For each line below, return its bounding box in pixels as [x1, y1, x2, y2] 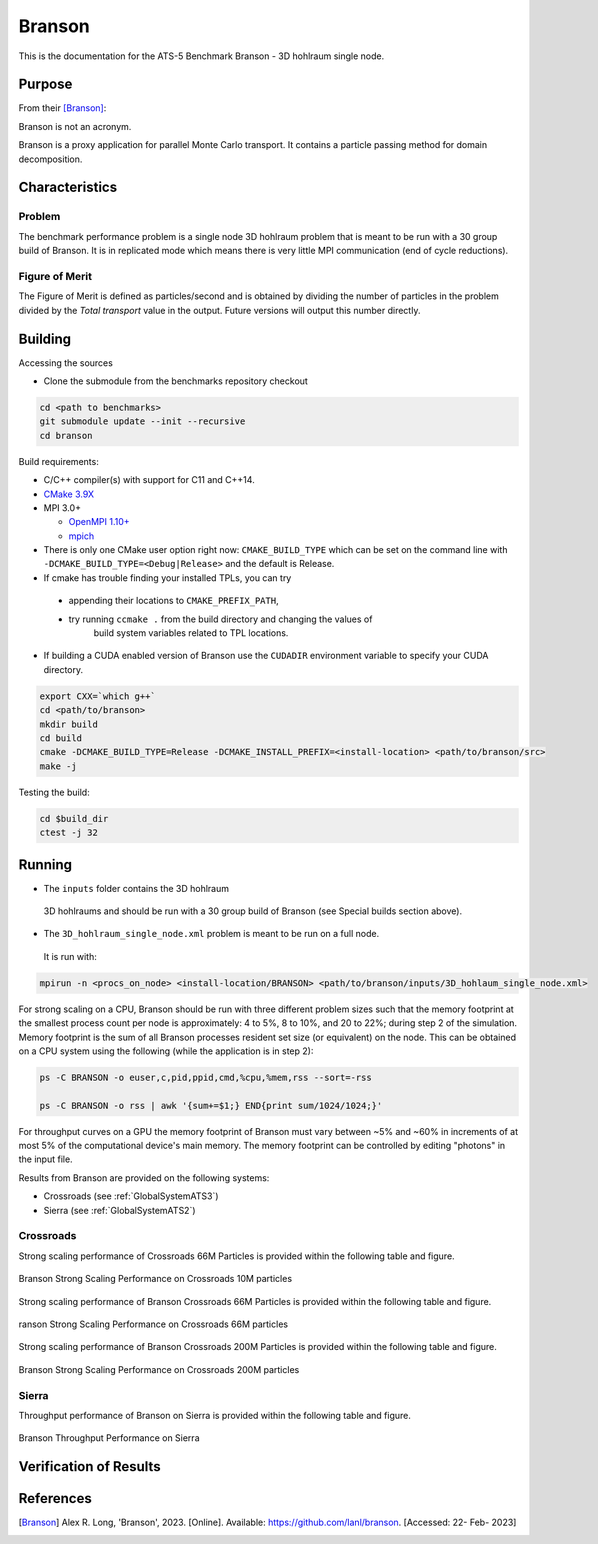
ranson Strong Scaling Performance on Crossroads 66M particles [18, 1318, 289, 1330]
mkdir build [39, 718, 99, 730]
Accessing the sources [18, 356, 114, 369]
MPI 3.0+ [43, 501, 82, 514]
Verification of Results [18, 1458, 161, 1475]
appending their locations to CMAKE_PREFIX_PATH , [68, 595, 279, 607]
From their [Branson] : [18, 102, 107, 114]
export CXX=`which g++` [39, 690, 157, 702]
